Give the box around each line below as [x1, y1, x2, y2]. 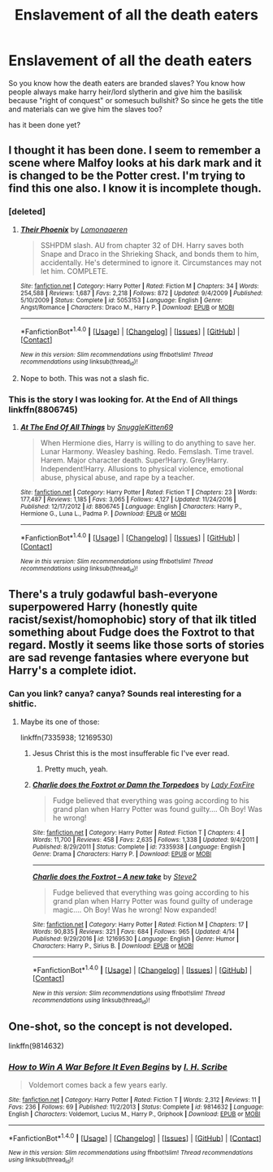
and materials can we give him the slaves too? [8, 104, 162, 114]
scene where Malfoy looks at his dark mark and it [8, 156, 262, 170]
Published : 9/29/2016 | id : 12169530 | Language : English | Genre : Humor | [32, 935, 240, 943]
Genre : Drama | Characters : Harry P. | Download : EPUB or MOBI [32, 849, 212, 858]
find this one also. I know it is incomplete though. [8, 181, 262, 196]
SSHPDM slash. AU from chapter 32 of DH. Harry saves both [40, 240, 245, 250]
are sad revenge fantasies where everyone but [8, 651, 249, 665]
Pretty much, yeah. [44, 764, 108, 774]
